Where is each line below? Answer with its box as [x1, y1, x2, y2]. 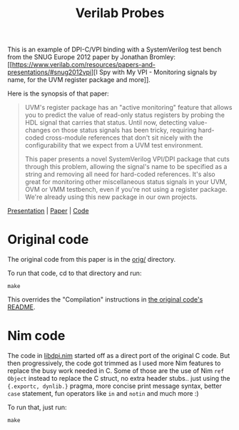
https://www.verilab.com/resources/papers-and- [11, 61, 156, 69]
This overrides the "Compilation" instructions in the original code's [7, 295, 203, 304]
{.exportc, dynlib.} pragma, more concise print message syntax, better [7, 382, 223, 390]
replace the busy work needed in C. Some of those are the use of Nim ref [7, 367, 225, 375]
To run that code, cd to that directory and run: [7, 269, 142, 277]
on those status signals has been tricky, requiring [52, 126, 197, 135]
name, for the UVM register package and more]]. [7, 76, 151, 84]
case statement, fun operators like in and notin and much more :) [7, 389, 199, 398]
